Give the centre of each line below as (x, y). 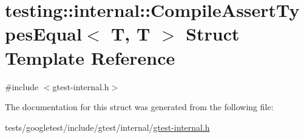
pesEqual (43, 34)
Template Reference (90, 57)
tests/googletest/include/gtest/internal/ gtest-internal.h (107, 127)
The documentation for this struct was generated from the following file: (139, 107)
